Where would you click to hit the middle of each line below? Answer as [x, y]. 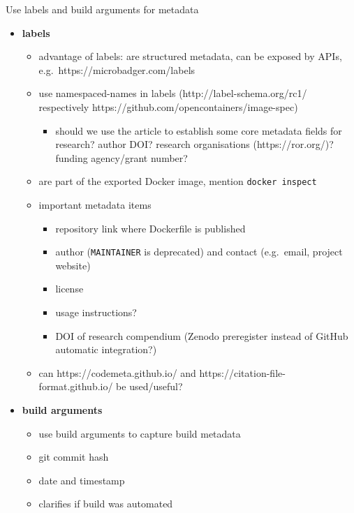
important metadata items [95, 205]
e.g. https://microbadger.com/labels [117, 69]
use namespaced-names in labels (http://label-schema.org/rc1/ [173, 93]
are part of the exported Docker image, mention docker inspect [178, 181]
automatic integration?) [106, 349]
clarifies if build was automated [106, 504]
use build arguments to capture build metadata [140, 433]
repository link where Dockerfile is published [150, 228]
